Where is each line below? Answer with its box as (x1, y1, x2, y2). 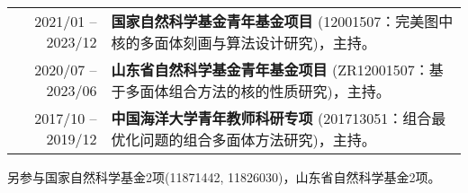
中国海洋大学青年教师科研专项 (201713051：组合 (111, 108, 432, 128)
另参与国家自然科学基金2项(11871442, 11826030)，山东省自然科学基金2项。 (7, 168, 441, 186)
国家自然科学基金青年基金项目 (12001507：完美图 (111, 11, 439, 31)
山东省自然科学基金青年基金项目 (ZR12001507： (111, 59, 429, 80)
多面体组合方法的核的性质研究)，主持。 (125, 81, 391, 101)
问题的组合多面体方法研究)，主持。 (139, 129, 376, 150)
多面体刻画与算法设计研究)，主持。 (139, 32, 376, 53)
